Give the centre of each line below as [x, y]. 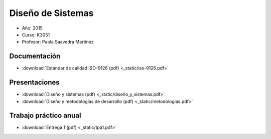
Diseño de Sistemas [51, 13]
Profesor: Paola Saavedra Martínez [58, 42]
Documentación [35, 56]
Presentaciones [34, 82]
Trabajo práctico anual [45, 116]
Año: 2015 [32, 28]
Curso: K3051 [36, 34]
